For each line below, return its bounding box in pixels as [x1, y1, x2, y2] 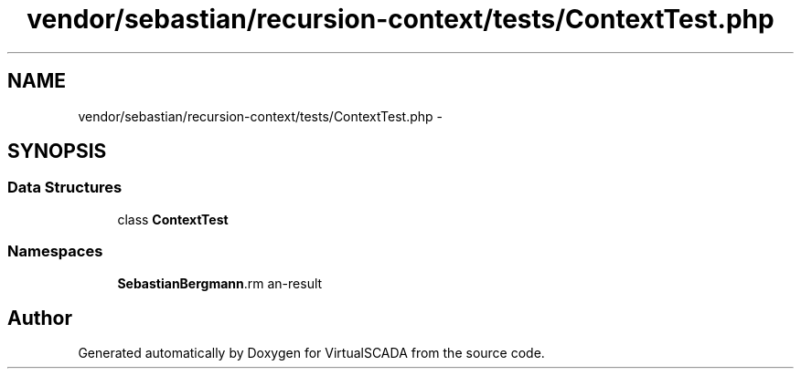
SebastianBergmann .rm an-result [117, 275, 323, 291]
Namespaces [7, 242, 103, 261]
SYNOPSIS [7, 140, 107, 163]
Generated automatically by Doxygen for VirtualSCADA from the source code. [78, 345, 545, 361]
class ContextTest [117, 211, 229, 227]
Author [7, 306, 72, 329]
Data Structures [7, 178, 123, 197]
